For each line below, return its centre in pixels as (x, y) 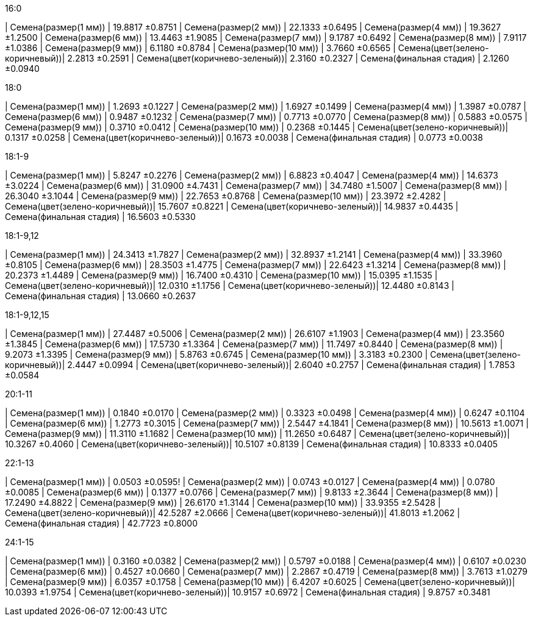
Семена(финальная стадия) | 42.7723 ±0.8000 (101, 523)
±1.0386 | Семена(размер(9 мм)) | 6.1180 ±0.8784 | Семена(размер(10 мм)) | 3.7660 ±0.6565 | (200, 48)
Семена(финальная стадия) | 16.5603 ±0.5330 (100, 217)
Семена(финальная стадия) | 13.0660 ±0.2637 (100, 296)
